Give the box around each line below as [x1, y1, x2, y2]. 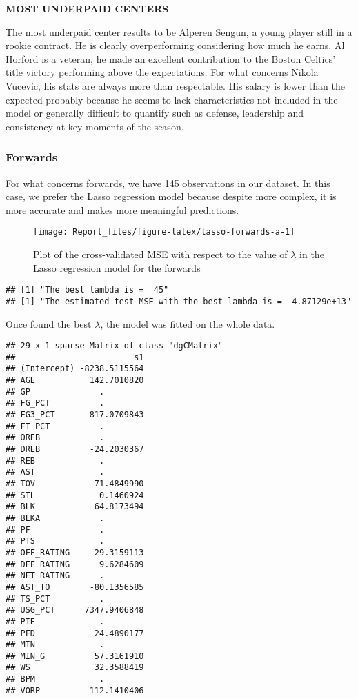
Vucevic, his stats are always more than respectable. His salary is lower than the [6, 78, 345, 92]
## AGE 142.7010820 [6, 375, 144, 386]
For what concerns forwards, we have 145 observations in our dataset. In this [6, 175, 330, 190]
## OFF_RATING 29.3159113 [6, 547, 144, 558]
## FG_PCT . [6, 398, 105, 408]
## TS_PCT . [6, 593, 105, 604]
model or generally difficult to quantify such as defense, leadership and [6, 106, 304, 120]
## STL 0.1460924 [6, 490, 144, 500]
